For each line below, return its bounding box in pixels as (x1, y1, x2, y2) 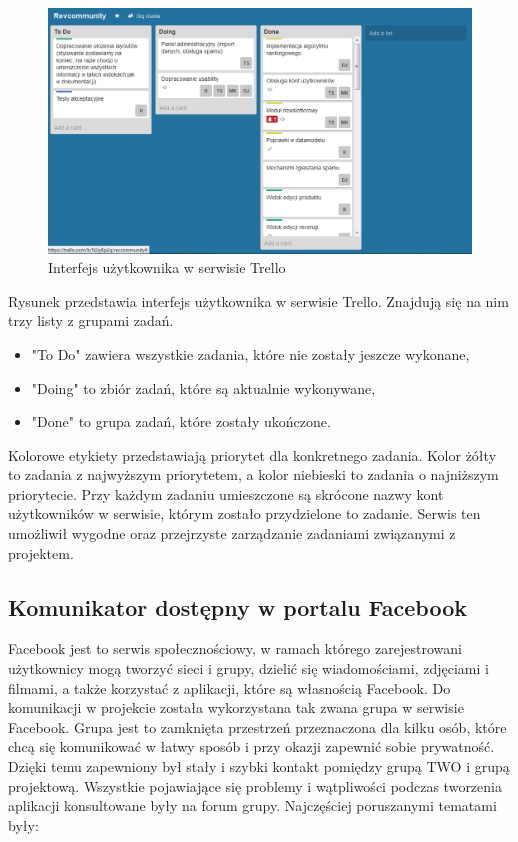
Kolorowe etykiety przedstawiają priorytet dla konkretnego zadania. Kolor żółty (8, 444, 497, 465)
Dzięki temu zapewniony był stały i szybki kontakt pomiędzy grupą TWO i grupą (8, 756, 510, 777)
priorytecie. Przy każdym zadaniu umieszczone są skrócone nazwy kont (8, 483, 444, 504)
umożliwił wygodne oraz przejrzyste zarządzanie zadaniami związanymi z (8, 523, 456, 544)
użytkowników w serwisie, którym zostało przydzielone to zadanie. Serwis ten (8, 503, 481, 524)
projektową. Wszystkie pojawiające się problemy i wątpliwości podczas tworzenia (8, 775, 502, 796)
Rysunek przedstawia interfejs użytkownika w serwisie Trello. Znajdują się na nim (8, 290, 509, 311)
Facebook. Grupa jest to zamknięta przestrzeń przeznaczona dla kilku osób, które (8, 716, 507, 737)
